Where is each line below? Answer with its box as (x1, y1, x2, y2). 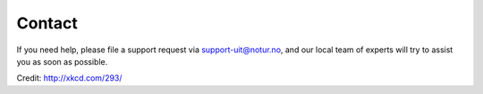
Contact (16, 13, 78, 33)
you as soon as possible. (16, 56, 108, 67)
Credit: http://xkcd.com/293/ (16, 73, 123, 83)
